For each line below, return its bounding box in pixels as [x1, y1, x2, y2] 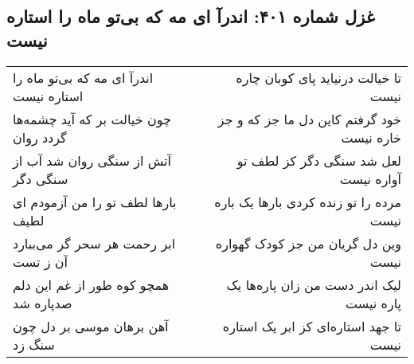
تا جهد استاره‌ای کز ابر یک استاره [222, 316, 401, 335]
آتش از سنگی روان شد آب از [13, 151, 171, 170]
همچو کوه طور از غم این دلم [13, 275, 170, 294]
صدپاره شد [13, 293, 72, 312]
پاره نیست [345, 293, 401, 312]
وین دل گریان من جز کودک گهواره [215, 233, 401, 252]
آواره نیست [339, 169, 401, 188]
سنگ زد [13, 335, 55, 354]
